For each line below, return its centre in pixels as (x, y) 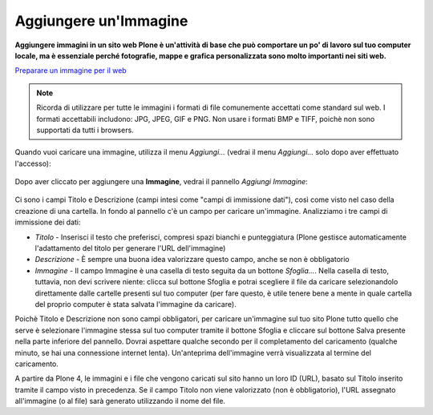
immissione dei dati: (48, 222)
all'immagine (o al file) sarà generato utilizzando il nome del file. (120, 401)
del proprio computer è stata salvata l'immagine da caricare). (136, 304)
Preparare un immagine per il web (71, 71)
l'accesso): (33, 163)
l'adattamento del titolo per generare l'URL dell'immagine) (130, 248)
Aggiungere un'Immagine (101, 21)
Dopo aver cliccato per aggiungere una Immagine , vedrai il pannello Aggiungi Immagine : (161, 182)
